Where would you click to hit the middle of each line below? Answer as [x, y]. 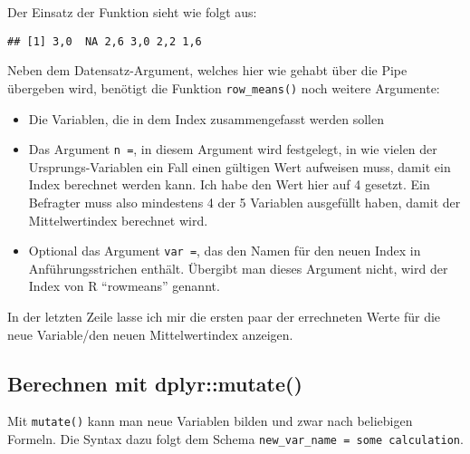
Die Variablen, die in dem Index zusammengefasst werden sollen [206, 118]
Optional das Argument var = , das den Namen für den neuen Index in [225, 251]
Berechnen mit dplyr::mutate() [155, 383]
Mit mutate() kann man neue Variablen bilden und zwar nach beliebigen [210, 421]
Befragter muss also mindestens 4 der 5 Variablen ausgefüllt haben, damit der [245, 202]
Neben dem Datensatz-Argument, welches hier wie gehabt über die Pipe [207, 70]
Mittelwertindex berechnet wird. [118, 220]
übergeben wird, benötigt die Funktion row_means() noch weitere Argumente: [224, 87]
